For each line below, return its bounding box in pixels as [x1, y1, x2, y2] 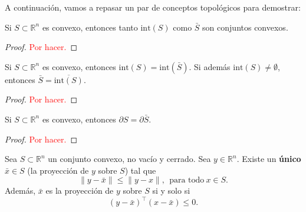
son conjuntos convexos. [202, 21, 288, 33]
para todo [169, 176, 205, 185]
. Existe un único [236, 153, 301, 165]
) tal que [124, 164, 156, 176]
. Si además [189, 60, 231, 72]
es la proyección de [45, 184, 114, 197]
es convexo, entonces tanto [42, 21, 138, 33]
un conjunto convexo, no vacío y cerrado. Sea [48, 153, 211, 165]
